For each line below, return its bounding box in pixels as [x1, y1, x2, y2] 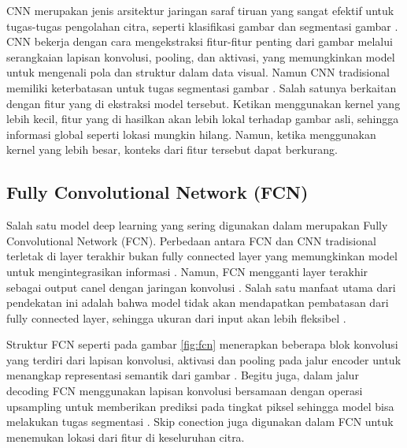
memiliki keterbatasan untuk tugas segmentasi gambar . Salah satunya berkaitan [6, 79, 397, 95]
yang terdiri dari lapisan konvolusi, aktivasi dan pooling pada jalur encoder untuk [6, 351, 401, 368]
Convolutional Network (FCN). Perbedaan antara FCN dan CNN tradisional [6, 232, 376, 248]
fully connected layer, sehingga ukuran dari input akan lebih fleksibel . [6, 309, 346, 326]
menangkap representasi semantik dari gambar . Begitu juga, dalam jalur [6, 367, 359, 383]
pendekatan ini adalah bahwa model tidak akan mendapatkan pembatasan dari [6, 294, 389, 311]
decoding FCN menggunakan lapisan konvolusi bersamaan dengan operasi [6, 383, 363, 399]
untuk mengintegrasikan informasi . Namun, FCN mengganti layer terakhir [6, 263, 368, 279]
